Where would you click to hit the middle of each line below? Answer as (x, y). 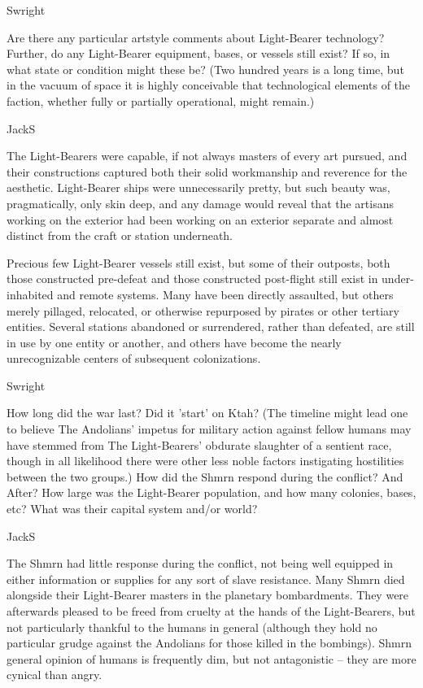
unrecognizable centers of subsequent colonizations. (134, 358)
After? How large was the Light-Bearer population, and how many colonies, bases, (211, 492)
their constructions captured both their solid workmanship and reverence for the (207, 171)
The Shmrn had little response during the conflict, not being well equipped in (200, 563)
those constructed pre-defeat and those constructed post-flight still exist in (192, 279)
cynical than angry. (55, 675)
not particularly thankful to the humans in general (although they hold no (192, 627)
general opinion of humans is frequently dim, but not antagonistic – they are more (211, 658)
